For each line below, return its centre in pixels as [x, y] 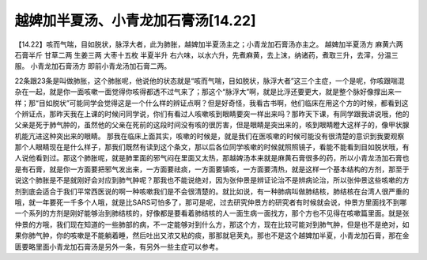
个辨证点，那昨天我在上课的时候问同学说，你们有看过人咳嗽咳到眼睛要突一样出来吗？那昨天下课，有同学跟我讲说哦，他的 [212, 114]
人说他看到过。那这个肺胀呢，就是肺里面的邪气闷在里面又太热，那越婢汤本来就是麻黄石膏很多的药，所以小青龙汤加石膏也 [212, 158]
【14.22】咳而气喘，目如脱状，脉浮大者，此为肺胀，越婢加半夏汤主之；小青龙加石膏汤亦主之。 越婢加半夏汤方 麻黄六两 [209, 44]
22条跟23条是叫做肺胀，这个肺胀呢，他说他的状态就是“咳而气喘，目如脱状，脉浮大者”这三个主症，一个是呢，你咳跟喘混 [210, 81]
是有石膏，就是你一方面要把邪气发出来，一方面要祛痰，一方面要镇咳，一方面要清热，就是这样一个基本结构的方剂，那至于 [212, 169]
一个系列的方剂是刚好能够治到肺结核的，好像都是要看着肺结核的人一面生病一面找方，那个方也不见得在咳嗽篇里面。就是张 [212, 213]
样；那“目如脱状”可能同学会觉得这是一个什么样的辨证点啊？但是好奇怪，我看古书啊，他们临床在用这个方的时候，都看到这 [212, 103]
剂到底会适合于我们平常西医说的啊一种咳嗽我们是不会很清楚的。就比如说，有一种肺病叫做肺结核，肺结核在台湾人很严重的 [212, 191]
